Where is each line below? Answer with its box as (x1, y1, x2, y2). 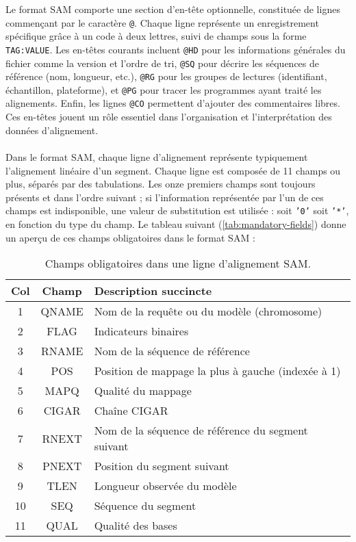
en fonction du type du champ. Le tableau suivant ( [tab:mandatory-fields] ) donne (5, 216, 346, 231)
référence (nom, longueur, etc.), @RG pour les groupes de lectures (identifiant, (5, 69, 327, 83)
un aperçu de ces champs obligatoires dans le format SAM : (5, 230, 255, 244)
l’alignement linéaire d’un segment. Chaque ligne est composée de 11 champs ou (5, 163, 341, 177)
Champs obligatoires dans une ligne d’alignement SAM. (44, 255, 311, 272)
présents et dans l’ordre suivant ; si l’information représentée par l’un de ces (5, 190, 324, 204)
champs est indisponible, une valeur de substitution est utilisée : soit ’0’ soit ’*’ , (5, 203, 349, 218)
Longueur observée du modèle (94, 478, 237, 494)
